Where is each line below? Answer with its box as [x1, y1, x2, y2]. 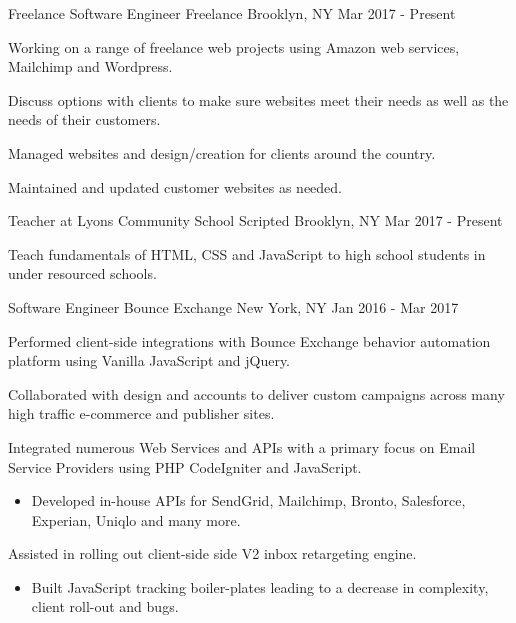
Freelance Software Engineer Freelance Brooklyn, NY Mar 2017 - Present [8, 3, 456, 23]
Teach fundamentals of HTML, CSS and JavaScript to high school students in [8, 243, 486, 264]
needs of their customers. [8, 109, 161, 130]
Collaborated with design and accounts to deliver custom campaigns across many [8, 383, 505, 404]
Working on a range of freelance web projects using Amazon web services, [8, 36, 460, 57]
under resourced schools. [8, 263, 157, 284]
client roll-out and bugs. [31, 596, 179, 617]
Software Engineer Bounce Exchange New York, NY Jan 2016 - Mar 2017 [8, 296, 459, 317]
